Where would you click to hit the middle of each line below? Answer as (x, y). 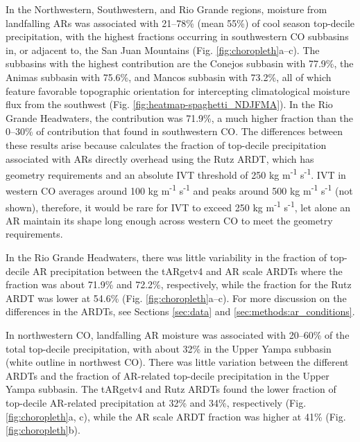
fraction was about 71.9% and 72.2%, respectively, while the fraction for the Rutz (179, 284)
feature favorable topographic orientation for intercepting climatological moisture (178, 90)
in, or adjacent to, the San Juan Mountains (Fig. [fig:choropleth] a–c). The (163, 50)
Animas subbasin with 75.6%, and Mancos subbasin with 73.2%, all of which (169, 77)
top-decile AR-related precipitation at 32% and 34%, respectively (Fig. (156, 403)
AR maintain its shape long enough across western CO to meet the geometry (169, 220)
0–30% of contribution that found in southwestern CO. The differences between (174, 131)
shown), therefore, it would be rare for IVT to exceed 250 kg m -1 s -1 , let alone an (178, 206)
